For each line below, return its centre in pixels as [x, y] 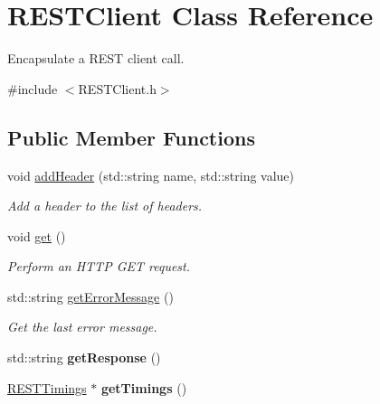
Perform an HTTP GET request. [99, 266]
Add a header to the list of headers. [105, 206]
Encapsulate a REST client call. [96, 58]
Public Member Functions [131, 137]
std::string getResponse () [84, 357]
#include [33, 88]
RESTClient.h [117, 88]
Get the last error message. [82, 327]
